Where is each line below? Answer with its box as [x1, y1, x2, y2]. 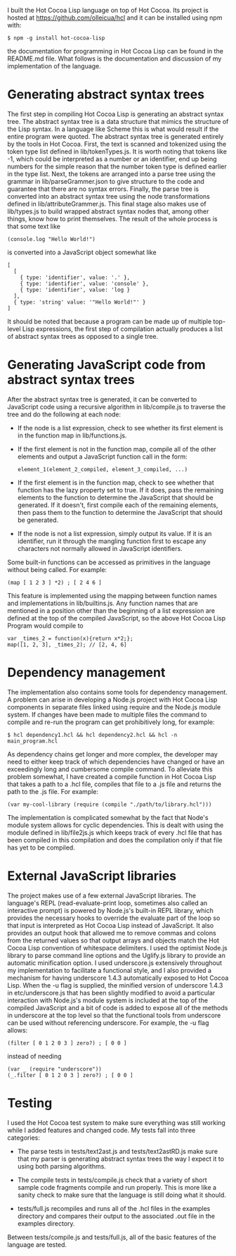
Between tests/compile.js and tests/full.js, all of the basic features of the [7, 1233, 216, 1241]
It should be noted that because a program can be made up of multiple [7, 317, 212, 325]
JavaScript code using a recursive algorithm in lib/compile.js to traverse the [7, 402, 226, 411]
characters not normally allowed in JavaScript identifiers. [17, 544, 183, 552]
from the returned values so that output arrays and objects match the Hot [7, 936, 220, 945]
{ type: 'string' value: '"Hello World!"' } [13, 299, 146, 306]
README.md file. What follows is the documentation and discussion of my [7, 54, 222, 63]
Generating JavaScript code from [7, 357, 206, 373]
